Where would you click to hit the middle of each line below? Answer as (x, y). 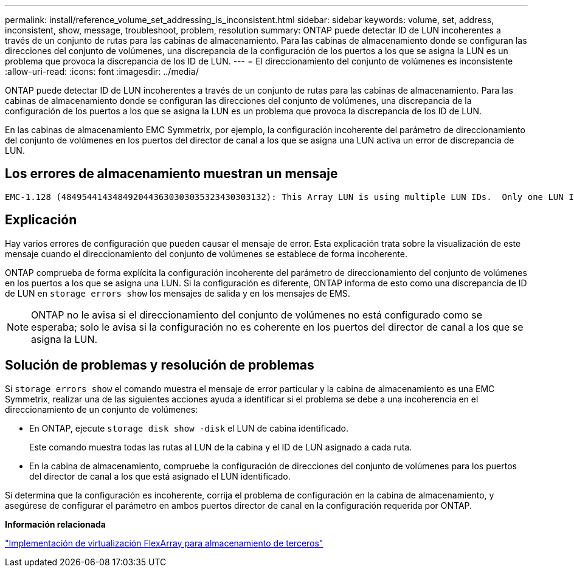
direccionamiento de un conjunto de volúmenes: (102, 409)
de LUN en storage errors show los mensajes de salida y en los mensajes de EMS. (178, 293)
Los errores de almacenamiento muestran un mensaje (171, 174)
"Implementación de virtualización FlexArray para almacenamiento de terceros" (164, 543)
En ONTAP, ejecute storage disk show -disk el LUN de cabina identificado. (189, 428)
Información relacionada (55, 524)
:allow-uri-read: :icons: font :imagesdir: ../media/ (102, 71)
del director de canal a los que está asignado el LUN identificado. (160, 476)
